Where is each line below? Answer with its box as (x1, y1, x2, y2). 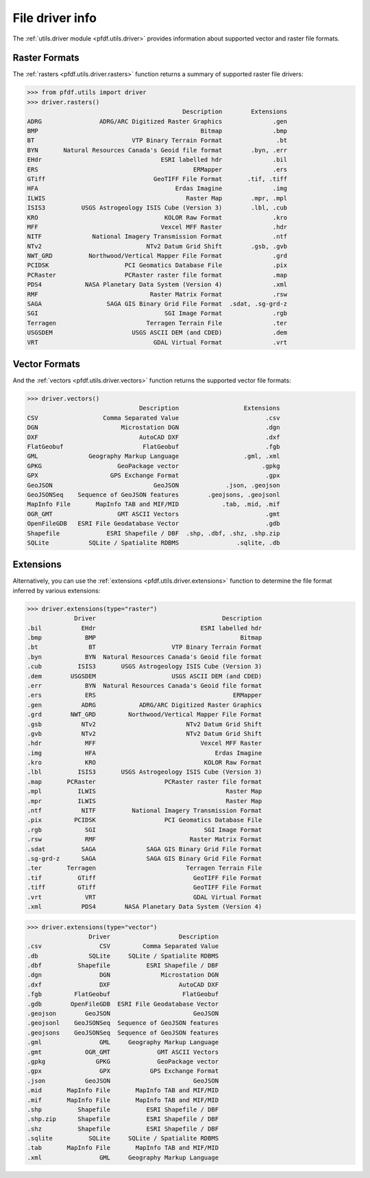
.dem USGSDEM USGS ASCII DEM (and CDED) (27, 672, 262, 680)
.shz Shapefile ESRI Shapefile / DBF (27, 1124, 219, 1133)
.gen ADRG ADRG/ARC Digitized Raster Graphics (27, 701, 262, 708)
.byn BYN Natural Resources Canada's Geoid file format (27, 653, 262, 660)
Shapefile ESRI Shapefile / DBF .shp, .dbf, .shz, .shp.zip (27, 529, 280, 537)
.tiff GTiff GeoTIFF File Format (27, 883, 262, 892)
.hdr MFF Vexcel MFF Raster (27, 739, 262, 748)
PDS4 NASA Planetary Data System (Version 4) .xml (27, 281, 288, 288)
